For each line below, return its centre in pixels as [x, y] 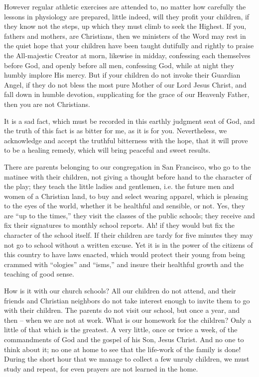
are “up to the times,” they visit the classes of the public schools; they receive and [129, 215]
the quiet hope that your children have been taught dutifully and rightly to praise [129, 46]
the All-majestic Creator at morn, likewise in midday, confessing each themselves [127, 55]
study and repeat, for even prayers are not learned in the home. [101, 368]
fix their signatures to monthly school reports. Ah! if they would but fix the [119, 225]
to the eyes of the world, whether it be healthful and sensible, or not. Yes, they [125, 206]
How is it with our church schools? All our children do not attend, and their [120, 291]
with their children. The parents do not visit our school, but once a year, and [122, 310]
